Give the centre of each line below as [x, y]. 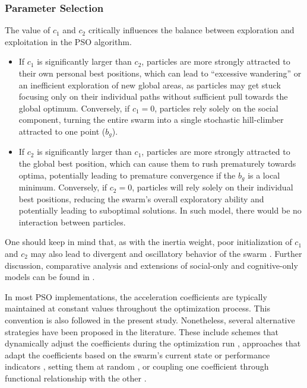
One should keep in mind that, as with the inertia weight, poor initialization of [148, 242]
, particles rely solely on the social [216, 108]
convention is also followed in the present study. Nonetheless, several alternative [150, 320]
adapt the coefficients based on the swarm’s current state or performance [137, 354]
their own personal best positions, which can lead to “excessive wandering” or [160, 73]
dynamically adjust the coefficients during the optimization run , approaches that [153, 343]
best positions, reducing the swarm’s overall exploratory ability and [141, 198]
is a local [264, 175]
